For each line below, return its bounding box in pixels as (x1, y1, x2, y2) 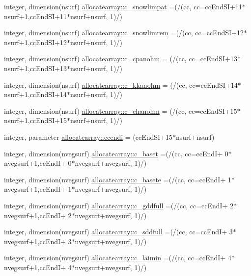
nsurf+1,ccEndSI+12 (4, 37, 67, 47)
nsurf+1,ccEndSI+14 (4, 89, 67, 100)
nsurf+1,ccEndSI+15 (4, 115, 67, 125)
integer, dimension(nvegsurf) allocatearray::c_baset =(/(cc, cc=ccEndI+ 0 (4, 148, 228, 158)
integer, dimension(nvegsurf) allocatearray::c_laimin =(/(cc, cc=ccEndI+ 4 (4, 252, 231, 263)
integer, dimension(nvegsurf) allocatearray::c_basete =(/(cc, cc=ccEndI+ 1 (4, 174, 231, 184)
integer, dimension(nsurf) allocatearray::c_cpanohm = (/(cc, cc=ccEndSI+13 (4, 53, 237, 64)
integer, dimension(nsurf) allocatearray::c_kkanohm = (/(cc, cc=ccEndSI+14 (4, 79, 238, 90)
